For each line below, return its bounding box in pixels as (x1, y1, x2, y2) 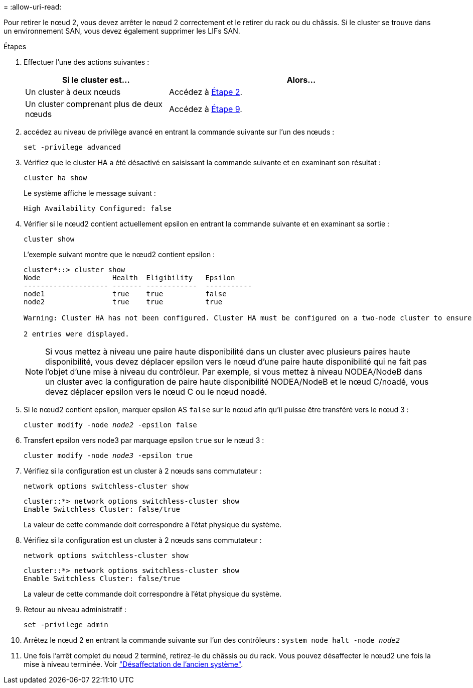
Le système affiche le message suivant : (24, 189, 156, 197)
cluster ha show (24, 174, 87, 182)
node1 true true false (24, 290, 227, 298)
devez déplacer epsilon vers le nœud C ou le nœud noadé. (45, 387, 267, 397)
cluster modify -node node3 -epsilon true (24, 451, 193, 460)
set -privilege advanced (24, 143, 121, 151)
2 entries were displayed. (24, 330, 129, 338)
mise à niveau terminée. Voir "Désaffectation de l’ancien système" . (24, 660, 243, 668)
